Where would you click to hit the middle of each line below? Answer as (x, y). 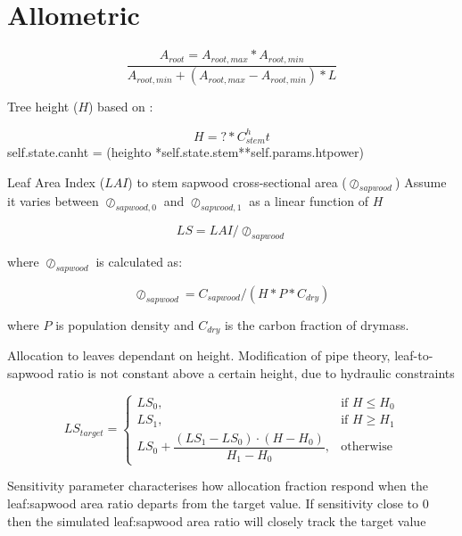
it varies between (53, 201)
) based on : (121, 107)
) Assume (421, 181)
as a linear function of (309, 201)
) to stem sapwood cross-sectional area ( (237, 181)
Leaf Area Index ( (56, 181)
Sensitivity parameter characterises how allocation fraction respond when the (218, 486)
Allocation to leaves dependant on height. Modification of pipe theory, (199, 355)
